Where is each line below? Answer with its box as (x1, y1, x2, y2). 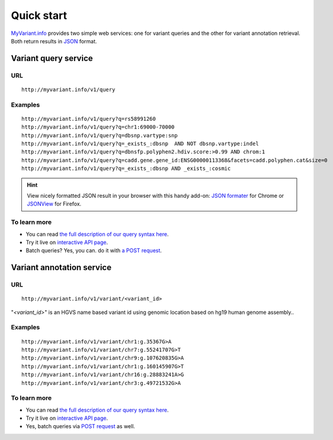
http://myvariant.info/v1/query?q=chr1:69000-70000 (21, 124, 175, 130)
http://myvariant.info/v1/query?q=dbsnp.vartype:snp (21, 132, 178, 139)
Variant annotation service (11, 262, 112, 272)
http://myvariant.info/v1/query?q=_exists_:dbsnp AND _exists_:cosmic (21, 165, 231, 172)
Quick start (11, 9, 68, 22)
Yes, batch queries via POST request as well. (25, 423, 136, 430)
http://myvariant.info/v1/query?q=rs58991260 (21, 115, 156, 122)
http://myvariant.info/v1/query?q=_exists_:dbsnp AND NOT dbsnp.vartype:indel (21, 140, 259, 147)
